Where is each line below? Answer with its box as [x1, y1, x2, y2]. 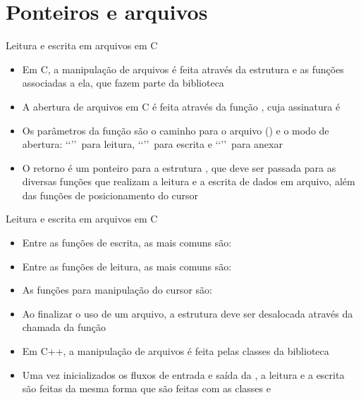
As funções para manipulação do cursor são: [22, 282, 212, 297]
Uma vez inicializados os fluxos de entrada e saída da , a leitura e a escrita [22, 367, 345, 382]
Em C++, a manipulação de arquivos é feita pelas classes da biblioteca [22, 344, 329, 358]
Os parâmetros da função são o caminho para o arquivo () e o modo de [22, 123, 329, 137]
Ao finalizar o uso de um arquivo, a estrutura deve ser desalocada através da [22, 306, 353, 320]
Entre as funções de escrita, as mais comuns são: [22, 235, 232, 250]
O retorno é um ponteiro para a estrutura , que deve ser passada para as [22, 160, 336, 175]
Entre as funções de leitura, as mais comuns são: [22, 258, 232, 273]
